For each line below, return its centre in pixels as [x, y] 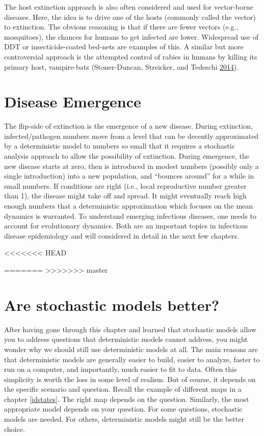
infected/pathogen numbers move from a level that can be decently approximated [131, 136]
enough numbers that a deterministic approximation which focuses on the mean [129, 206]
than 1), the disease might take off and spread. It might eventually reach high [125, 196]
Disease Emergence [73, 101]
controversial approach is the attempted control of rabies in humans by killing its [131, 56]
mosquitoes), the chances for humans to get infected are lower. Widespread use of [131, 36]
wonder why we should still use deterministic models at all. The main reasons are [131, 349]
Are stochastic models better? [112, 304]
